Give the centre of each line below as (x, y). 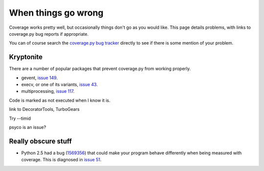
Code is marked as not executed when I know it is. (60, 100)
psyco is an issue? (28, 127)
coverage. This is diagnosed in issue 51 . (61, 160)
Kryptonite (26, 57)
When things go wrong (56, 13)
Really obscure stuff (40, 141)
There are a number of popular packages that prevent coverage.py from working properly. (100, 69)
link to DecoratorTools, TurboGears (44, 109)
